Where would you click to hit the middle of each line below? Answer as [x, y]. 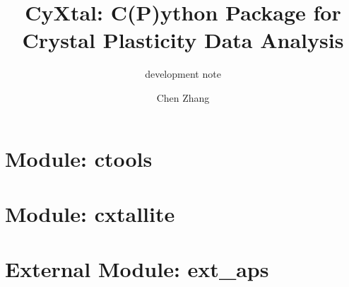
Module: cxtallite [90, 213]
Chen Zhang [183, 97]
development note [183, 74]
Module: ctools [79, 158]
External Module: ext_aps [137, 269]
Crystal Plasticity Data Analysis [183, 40]
